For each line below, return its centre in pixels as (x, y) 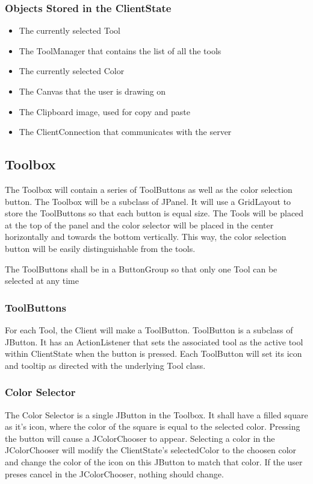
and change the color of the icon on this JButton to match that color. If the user (154, 461)
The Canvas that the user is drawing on (92, 91)
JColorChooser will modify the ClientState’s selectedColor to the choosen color (151, 450)
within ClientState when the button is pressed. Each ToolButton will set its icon (153, 354)
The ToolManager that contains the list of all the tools (120, 50)
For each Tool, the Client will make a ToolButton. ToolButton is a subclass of (149, 329)
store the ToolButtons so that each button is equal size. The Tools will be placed (154, 213)
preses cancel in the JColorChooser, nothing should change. (114, 473)
